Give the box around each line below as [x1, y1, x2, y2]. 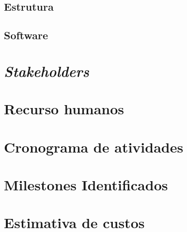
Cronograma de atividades [4, 137, 184, 156]
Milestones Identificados [4, 174, 168, 194]
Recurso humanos [4, 99, 124, 119]
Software [4, 28, 48, 43]
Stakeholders [4, 61, 89, 81]
